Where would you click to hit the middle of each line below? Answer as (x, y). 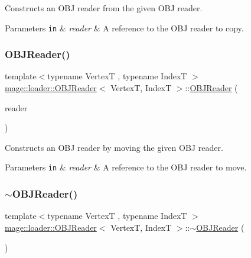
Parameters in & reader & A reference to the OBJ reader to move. (126, 167)
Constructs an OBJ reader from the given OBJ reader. (104, 8)
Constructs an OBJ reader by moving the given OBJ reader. (114, 147)
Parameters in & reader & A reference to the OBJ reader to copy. (124, 28)
